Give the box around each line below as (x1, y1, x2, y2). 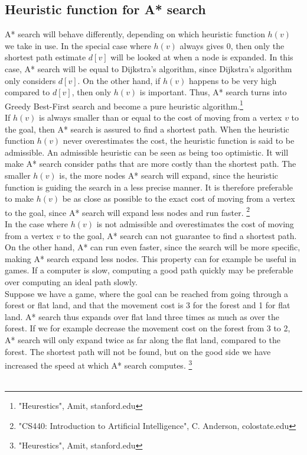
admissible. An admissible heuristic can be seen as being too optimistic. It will (5, 146, 289, 158)
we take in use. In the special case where (5, 39, 151, 51)
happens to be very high (188, 74, 277, 86)
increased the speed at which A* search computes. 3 (5, 357, 192, 371)
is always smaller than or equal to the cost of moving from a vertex (39, 111, 282, 124)
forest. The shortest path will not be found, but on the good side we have (5, 345, 271, 357)
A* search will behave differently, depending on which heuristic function (5, 28, 265, 40)
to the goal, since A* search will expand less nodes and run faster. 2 (5, 204, 250, 218)
